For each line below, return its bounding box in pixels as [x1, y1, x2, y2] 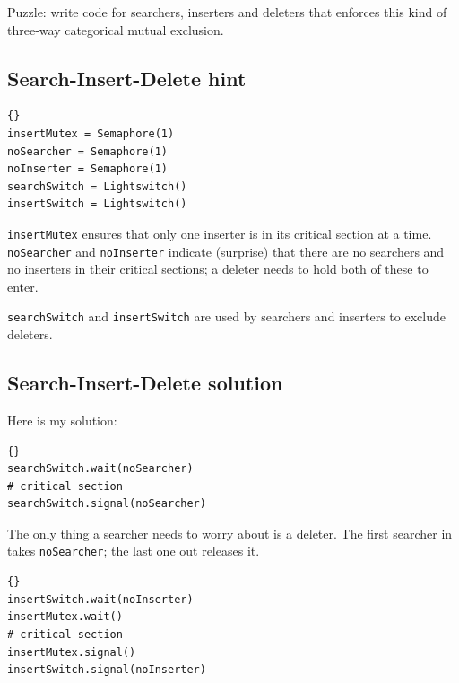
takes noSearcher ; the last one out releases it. [7, 541, 260, 560]
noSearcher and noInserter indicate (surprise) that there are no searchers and [7, 241, 445, 260]
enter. [7, 276, 39, 295]
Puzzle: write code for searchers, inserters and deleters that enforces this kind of [7, 3, 447, 21]
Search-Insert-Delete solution [7, 369, 283, 397]
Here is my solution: [7, 410, 117, 429]
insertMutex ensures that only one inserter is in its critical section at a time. [7, 223, 432, 242]
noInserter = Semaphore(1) [7, 162, 168, 176]
